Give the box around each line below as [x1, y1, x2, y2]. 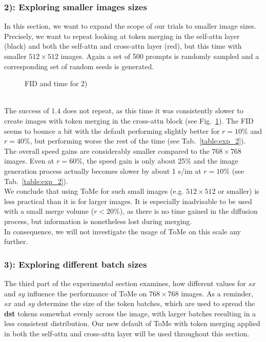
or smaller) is [218, 186, 259, 196]
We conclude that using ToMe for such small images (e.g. [4, 186, 184, 196]
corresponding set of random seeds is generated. [4, 61, 154, 71]
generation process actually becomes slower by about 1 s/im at [4, 165, 201, 176]
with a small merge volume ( [4, 206, 94, 216]
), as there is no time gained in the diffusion [119, 206, 258, 216]
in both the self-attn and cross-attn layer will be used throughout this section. [4, 328, 250, 338]
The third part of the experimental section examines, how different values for [4, 277, 246, 288]
